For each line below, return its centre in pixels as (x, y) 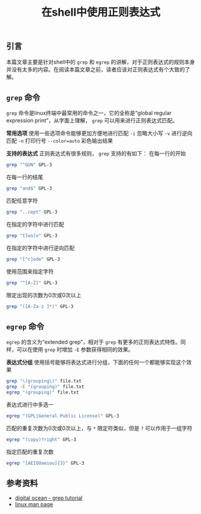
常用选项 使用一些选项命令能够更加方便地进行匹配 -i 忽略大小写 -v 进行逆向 (100, 133)
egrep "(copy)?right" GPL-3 (41, 439)
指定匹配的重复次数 (30, 452)
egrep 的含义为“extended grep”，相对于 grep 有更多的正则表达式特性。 (94, 342)
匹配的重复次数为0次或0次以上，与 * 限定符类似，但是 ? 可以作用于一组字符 (99, 428)
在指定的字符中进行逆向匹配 (40, 248)
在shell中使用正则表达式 (101, 12)
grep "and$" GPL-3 (29, 189)
